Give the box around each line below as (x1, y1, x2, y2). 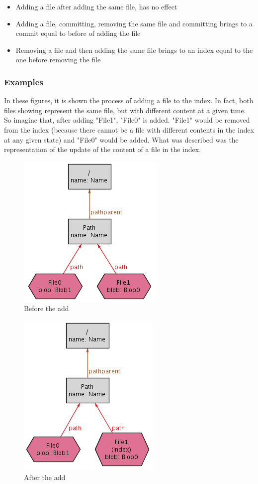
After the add (24, 472, 66, 482)
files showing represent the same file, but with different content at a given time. (4, 105, 246, 115)
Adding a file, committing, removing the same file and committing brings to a (15, 18, 253, 28)
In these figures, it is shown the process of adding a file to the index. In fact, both (4, 95, 254, 106)
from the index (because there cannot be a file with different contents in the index (4, 124, 255, 135)
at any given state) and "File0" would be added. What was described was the (4, 134, 239, 145)
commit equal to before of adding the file (15, 28, 141, 38)
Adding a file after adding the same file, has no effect (15, 1, 177, 11)
